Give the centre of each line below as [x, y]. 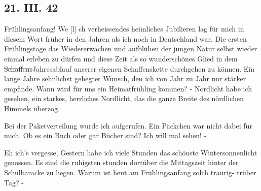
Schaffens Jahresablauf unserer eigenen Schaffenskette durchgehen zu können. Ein [129, 68]
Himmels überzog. [32, 108]
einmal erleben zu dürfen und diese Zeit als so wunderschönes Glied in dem [121, 58]
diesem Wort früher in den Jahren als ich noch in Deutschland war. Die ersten [125, 38]
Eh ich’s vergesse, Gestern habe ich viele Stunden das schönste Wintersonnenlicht [131, 152]
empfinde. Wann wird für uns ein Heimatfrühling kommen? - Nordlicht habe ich [128, 88]
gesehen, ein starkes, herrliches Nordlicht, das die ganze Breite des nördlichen [124, 98]
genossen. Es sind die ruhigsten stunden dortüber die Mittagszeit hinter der [121, 162]
